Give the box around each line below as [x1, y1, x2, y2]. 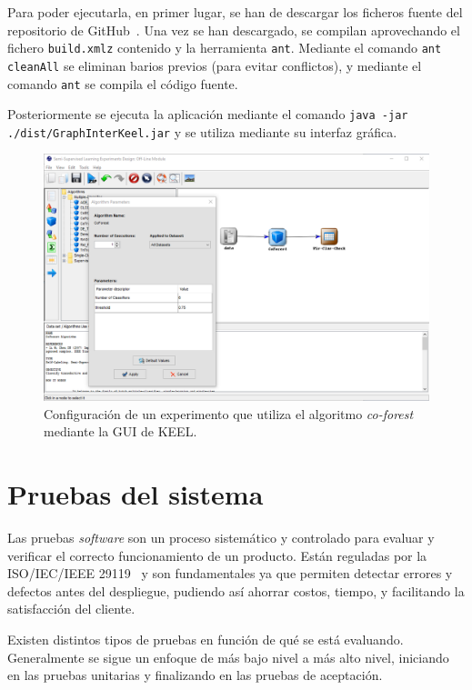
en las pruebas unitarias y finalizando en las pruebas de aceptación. [7, 665, 383, 685]
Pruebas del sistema [7, 475, 264, 513]
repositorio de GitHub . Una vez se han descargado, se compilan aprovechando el [7, 20, 460, 39]
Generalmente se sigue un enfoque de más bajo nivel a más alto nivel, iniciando [7, 647, 449, 666]
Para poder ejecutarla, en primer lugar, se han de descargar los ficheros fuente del [7, 3, 463, 21]
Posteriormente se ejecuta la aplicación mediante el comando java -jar [7, 105, 408, 124]
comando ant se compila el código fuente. [7, 74, 238, 93]
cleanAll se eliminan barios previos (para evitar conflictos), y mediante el [7, 55, 422, 75]
